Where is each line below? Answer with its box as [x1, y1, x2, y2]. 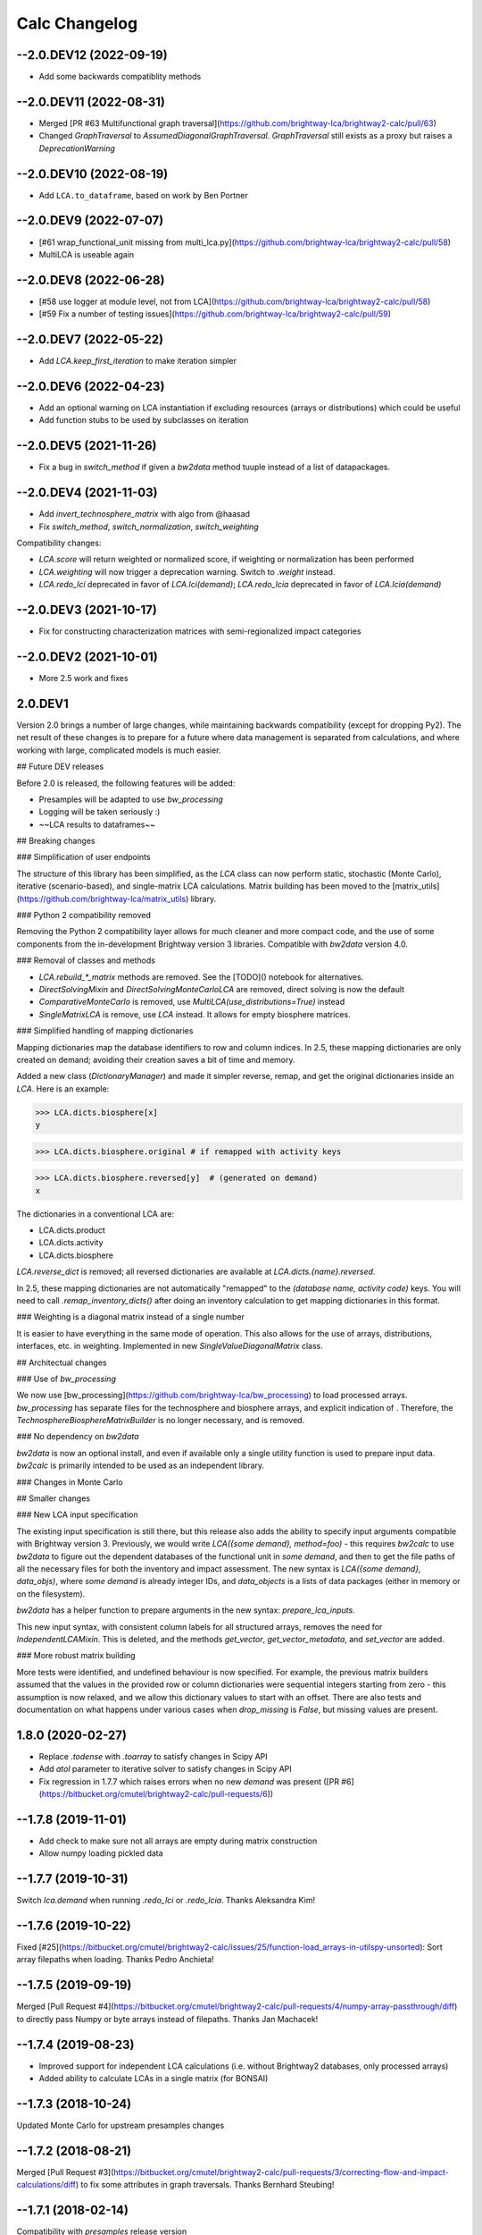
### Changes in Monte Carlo [16, 1476, 124, 1488]
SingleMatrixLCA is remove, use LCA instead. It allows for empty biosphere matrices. [38, 1008, 352, 1019]
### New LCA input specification [16, 1509, 138, 1520]
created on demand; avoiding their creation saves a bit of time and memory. [16, 1054, 295, 1065]
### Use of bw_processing [16, 1373, 116, 1384]
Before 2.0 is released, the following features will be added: [16, 778, 236, 789]
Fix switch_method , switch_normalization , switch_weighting [38, 521, 259, 532]
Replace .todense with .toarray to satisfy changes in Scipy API [38, 1750, 268, 1761]
